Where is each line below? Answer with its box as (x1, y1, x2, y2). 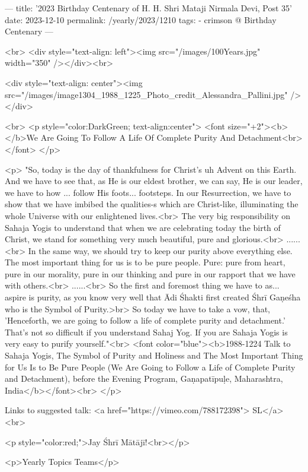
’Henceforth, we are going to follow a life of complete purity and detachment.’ (5, 314, 285, 327)
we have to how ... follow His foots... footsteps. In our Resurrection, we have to (5, 186, 291, 198)
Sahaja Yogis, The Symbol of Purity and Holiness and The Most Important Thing (5, 349, 303, 362)
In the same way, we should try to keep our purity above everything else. (28, 244, 293, 256)
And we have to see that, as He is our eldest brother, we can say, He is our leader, (5, 175, 303, 187)
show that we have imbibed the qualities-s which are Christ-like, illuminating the (5, 198, 299, 210)
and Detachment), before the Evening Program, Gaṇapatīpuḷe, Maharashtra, (5, 372, 283, 385)
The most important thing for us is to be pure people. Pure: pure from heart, (5, 256, 285, 268)
